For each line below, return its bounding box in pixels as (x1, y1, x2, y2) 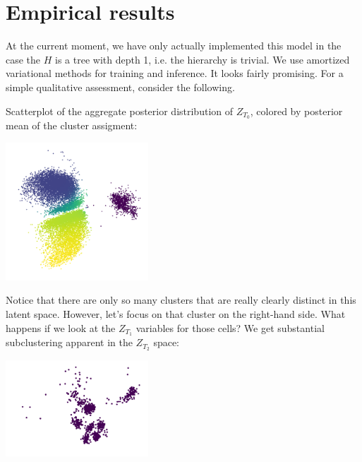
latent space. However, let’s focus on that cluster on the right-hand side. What (6, 307, 346, 321)
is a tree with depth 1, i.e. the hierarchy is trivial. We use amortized (55, 52, 350, 66)
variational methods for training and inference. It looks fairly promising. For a (6, 66, 344, 81)
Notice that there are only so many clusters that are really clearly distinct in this (6, 292, 356, 307)
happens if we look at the (6, 320, 116, 335)
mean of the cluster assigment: (6, 118, 138, 133)
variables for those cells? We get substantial (135, 320, 325, 335)
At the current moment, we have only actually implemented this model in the (6, 38, 342, 53)
